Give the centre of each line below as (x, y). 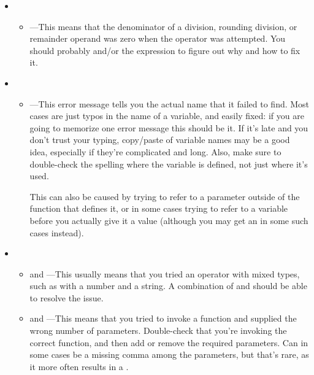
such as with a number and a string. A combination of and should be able (168, 286)
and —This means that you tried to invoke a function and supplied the (163, 318)
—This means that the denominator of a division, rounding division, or (163, 26)
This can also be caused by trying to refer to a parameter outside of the (165, 196)
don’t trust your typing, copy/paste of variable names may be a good (160, 140)
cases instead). (57, 232)
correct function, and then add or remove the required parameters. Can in (169, 342)
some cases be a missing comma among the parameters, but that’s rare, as (169, 354)
